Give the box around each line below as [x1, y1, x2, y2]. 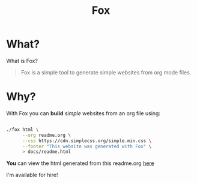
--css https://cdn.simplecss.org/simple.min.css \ [22, 137, 152, 144]
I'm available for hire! [6, 172, 58, 179]
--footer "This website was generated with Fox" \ [22, 143, 152, 149]
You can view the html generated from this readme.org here [6, 160, 154, 167]
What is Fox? [6, 57, 38, 64]
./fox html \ [6, 127, 39, 133]
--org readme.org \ [22, 132, 71, 138]
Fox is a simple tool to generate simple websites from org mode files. [20, 68, 192, 76]
